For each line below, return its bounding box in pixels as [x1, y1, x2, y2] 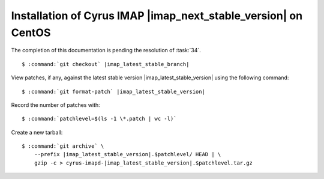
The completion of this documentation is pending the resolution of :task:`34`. [11, 47, 201, 54]
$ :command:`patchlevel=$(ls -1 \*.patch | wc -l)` [22, 115, 177, 123]
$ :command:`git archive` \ [22, 143, 104, 150]
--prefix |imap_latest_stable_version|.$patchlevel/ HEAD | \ [34, 151, 221, 158]
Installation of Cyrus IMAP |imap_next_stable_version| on [11, 9, 303, 22]
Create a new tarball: [11, 129, 63, 136]
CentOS [11, 26, 51, 39]
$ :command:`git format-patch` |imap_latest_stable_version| [22, 88, 205, 95]
